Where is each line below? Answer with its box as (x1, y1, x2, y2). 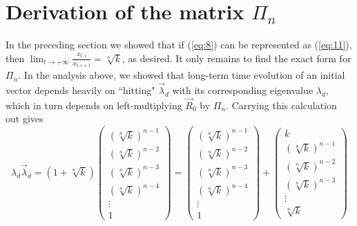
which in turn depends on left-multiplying (6, 97, 182, 112)
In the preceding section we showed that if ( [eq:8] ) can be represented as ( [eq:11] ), (6, 37, 352, 52)
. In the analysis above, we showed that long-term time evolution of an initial (18, 68, 345, 82)
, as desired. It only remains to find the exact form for (122, 50, 351, 65)
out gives (6, 111, 44, 126)
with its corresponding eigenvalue (172, 83, 313, 97)
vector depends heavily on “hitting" (6, 83, 155, 97)
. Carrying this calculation (226, 97, 337, 112)
